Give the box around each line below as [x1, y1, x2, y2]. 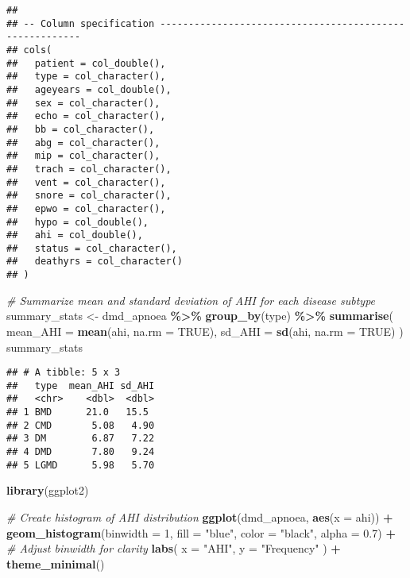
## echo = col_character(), [6, 110, 166, 122]
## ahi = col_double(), [6, 229, 143, 241]
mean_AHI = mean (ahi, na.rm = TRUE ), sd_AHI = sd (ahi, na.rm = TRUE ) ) [6, 322, 404, 339]
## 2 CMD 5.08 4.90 [6, 419, 155, 431]
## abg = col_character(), [6, 137, 161, 148]
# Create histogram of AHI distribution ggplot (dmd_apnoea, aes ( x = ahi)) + [6, 509, 393, 525]
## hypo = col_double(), [6, 216, 149, 228]
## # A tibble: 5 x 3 [6, 367, 121, 379]
